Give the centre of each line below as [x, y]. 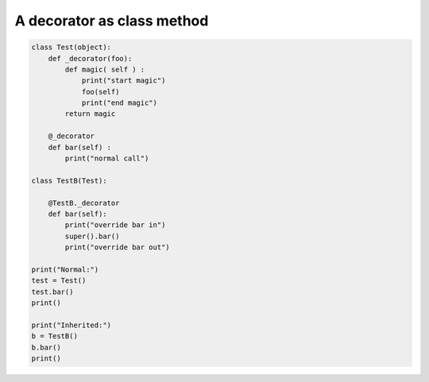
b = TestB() [55, 336]
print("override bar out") [117, 247]
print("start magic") [124, 81]
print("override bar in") [115, 225]
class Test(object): [71, 47]
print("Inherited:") [71, 325]
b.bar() [46, 347]
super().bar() [92, 236]
